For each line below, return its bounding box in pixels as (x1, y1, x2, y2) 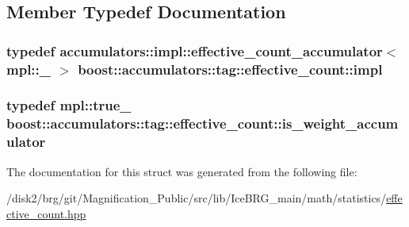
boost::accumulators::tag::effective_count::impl (78, 59, 383, 79)
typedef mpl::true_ (6, 95, 132, 115)
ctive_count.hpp (6, 205, 86, 221)
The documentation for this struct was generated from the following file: (6, 163, 357, 179)
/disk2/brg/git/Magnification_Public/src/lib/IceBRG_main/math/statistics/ (6, 190, 387, 206)
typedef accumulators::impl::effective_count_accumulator (6, 40, 383, 60)
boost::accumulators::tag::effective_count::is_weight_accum (6, 113, 399, 133)
